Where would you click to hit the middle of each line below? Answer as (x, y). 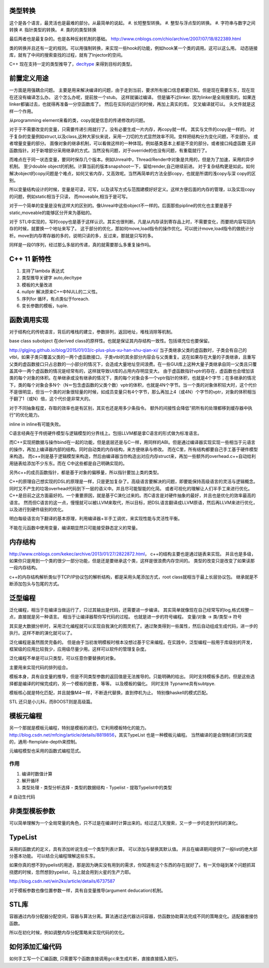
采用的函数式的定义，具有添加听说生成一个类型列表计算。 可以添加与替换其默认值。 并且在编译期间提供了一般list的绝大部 (133, 849)
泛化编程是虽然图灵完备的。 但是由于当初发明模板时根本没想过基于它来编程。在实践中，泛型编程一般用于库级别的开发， (132, 642)
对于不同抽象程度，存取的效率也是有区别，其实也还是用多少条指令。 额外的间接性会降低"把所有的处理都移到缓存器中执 (131, 408)
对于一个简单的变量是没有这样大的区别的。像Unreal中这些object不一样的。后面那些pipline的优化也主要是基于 (121, 206)
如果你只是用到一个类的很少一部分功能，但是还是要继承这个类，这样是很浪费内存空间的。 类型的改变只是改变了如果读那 (132, 561)
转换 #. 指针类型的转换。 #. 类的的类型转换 (53, 29)
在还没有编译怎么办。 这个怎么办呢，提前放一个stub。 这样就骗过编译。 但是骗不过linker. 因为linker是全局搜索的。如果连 (133, 97)
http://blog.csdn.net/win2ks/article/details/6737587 (62, 881)
